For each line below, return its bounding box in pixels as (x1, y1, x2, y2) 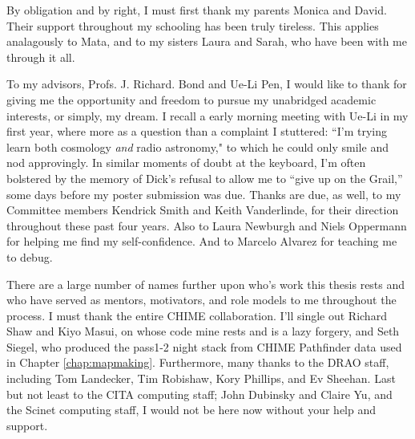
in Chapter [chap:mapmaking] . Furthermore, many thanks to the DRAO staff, (6, 354, 389, 371)
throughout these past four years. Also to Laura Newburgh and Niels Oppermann (6, 217, 407, 234)
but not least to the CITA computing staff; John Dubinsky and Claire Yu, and (6, 385, 393, 402)
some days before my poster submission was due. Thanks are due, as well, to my (6, 185, 401, 202)
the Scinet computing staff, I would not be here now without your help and (6, 401, 377, 418)
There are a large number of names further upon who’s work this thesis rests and (6, 275, 405, 292)
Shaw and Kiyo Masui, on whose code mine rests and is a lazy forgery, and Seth (6, 323, 400, 339)
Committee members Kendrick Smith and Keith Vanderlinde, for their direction (6, 201, 399, 218)
